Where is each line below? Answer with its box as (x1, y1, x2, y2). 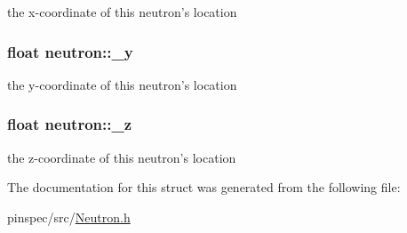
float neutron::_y (7, 40, 133, 62)
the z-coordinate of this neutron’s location (7, 148, 236, 166)
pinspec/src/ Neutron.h (7, 207, 131, 226)
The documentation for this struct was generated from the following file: (7, 178, 401, 197)
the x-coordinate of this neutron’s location (7, 3, 237, 20)
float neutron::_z (7, 113, 132, 135)
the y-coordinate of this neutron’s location (7, 75, 237, 93)
